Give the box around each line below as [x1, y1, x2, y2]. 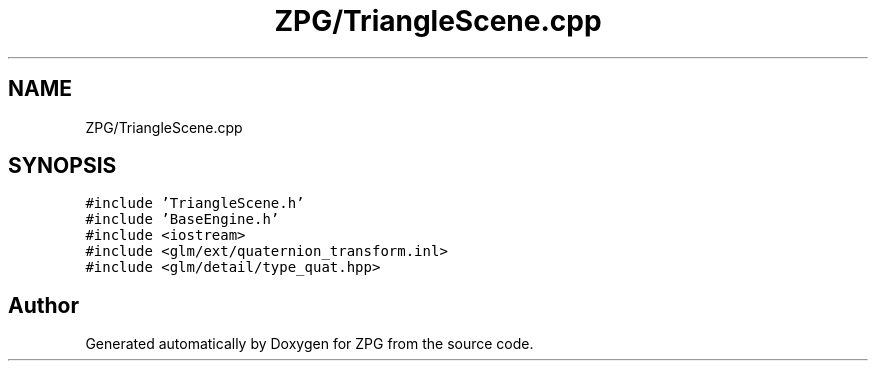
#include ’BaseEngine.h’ [85, 211, 280, 228]
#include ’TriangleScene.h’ [85, 195, 305, 212]
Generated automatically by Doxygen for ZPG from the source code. [85, 335, 534, 353]
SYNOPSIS [8, 153, 117, 179]
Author [8, 292, 79, 318]
